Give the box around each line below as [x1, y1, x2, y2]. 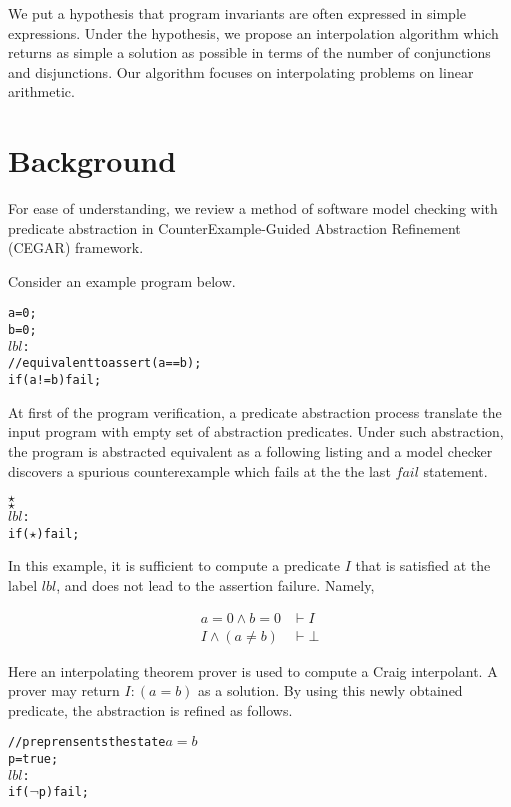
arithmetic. [8, 81, 75, 102]
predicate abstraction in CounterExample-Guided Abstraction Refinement [8, 217, 461, 238]
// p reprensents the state [8, 735, 166, 750]
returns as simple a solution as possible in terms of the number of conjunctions [8, 42, 491, 63]
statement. [423, 460, 488, 481]
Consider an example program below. [8, 270, 236, 291]
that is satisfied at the [355, 555, 491, 576]
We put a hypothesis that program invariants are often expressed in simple [8, 3, 466, 23]
